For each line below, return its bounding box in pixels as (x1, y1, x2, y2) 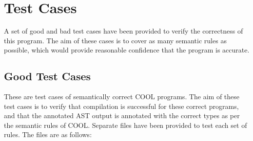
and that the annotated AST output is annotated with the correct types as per (4, 110, 240, 121)
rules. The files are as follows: (4, 129, 92, 140)
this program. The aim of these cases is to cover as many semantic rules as (4, 35, 227, 45)
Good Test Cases (4, 69, 91, 84)
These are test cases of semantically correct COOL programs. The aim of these (4, 91, 240, 102)
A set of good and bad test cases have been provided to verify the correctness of (4, 26, 243, 36)
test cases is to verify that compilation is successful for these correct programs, (4, 101, 239, 111)
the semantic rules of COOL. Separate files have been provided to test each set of (4, 120, 247, 130)
